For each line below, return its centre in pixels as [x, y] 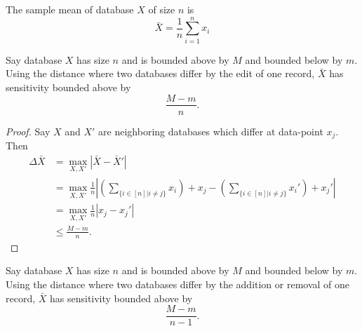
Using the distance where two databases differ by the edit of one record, [160, 73]
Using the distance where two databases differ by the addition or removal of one [178, 284]
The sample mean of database [70, 9]
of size [162, 9]
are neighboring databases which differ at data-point [211, 131]
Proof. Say [28, 131]
